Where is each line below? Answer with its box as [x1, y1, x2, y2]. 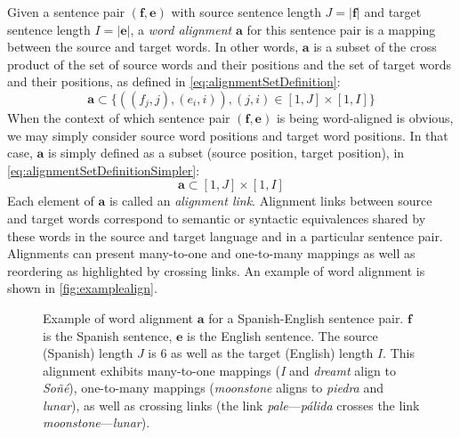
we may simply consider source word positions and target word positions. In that [7, 126, 448, 144]
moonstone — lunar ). [43, 413, 150, 432]
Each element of [7, 191, 94, 210]
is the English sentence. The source [187, 326, 378, 345]
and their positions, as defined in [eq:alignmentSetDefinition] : [7, 72, 341, 91]
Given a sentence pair [7, 3, 125, 20]
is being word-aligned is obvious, [276, 108, 454, 126]
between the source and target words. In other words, [7, 37, 299, 56]
